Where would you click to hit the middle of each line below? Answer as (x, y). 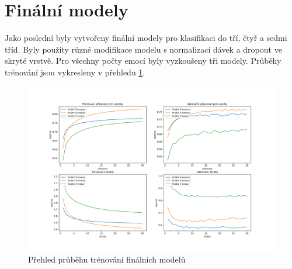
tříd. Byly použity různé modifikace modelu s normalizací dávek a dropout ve (143, 49)
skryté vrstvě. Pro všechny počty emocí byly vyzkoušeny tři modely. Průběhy (143, 61)
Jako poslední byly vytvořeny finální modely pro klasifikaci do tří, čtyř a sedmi (146, 38)
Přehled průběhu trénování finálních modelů (107, 259)
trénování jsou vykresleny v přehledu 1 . (75, 72)
